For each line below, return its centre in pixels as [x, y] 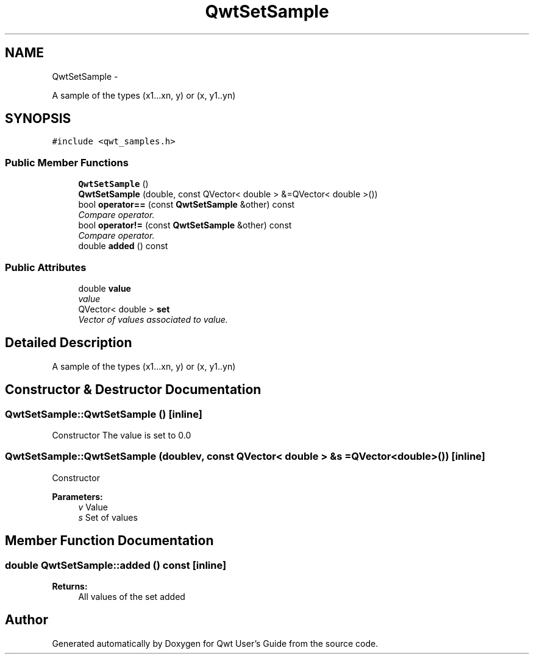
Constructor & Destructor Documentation [133, 390]
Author [27, 620]
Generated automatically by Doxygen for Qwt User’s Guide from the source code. [215, 643]
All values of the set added [132, 596]
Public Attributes [46, 267]
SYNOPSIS [38, 119]
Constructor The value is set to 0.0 [122, 435]
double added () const [123, 246]
